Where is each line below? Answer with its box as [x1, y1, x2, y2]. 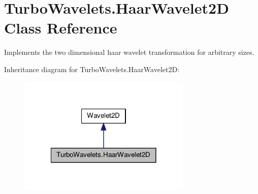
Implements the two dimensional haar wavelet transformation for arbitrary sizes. [4, 47, 254, 57]
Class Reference [4, 17, 117, 38]
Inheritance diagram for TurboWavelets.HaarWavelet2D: [4, 63, 180, 74]
